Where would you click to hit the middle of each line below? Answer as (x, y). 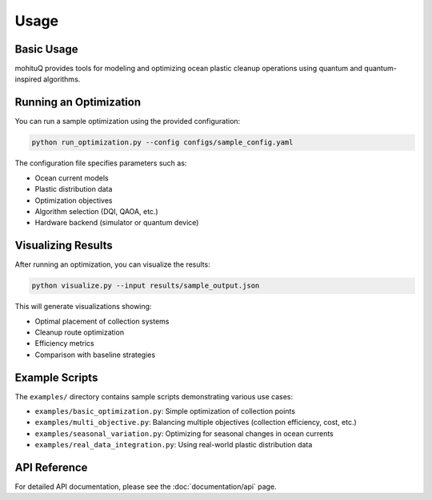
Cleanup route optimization (79, 332)
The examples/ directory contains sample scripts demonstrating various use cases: (154, 396)
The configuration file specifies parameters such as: (101, 163)
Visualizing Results (64, 246)
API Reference (51, 468)
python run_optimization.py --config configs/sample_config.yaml (162, 143)
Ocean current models (72, 178)
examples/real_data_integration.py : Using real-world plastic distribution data (174, 445)
